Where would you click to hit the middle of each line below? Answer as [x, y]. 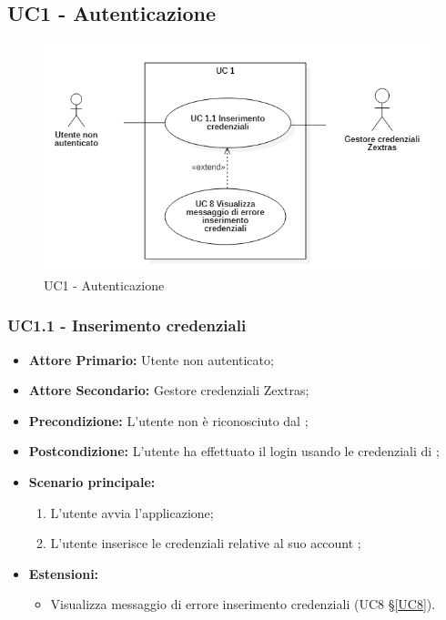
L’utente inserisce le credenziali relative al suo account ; [206, 543]
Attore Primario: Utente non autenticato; [151, 359]
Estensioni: [64, 573]
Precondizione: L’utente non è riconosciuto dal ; [168, 420]
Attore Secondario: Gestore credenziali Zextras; [169, 390]
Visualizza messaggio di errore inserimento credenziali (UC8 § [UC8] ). [243, 604]
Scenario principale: [92, 482]
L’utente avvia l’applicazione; [132, 512]
